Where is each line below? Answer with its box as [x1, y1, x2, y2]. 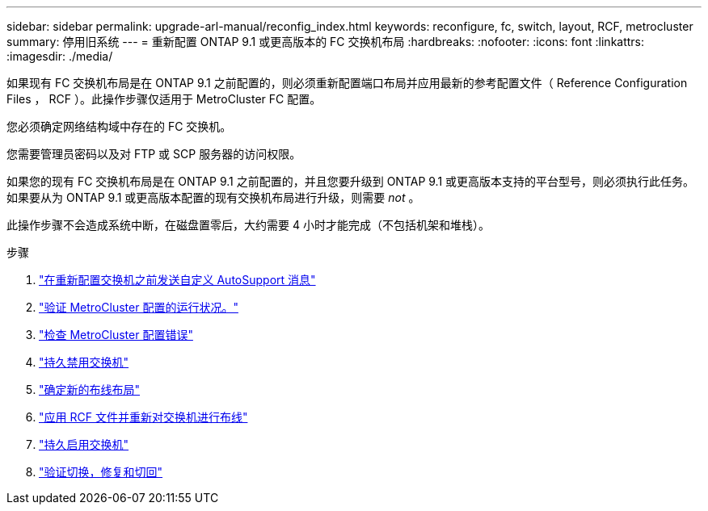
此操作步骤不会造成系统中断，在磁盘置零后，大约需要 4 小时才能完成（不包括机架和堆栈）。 [6, 218, 490, 232]
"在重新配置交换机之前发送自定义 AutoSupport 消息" [39, 273, 316, 287]
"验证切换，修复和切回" [39, 465, 163, 479]
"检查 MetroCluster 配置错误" [39, 328, 193, 341]
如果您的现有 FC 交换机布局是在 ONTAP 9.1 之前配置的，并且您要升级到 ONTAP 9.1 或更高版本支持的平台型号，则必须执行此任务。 [6, 174, 695, 188]
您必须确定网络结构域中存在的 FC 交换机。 [6, 119, 232, 133]
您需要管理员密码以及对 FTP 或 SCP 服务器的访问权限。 [6, 147, 301, 161]
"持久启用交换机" [39, 438, 129, 451]
